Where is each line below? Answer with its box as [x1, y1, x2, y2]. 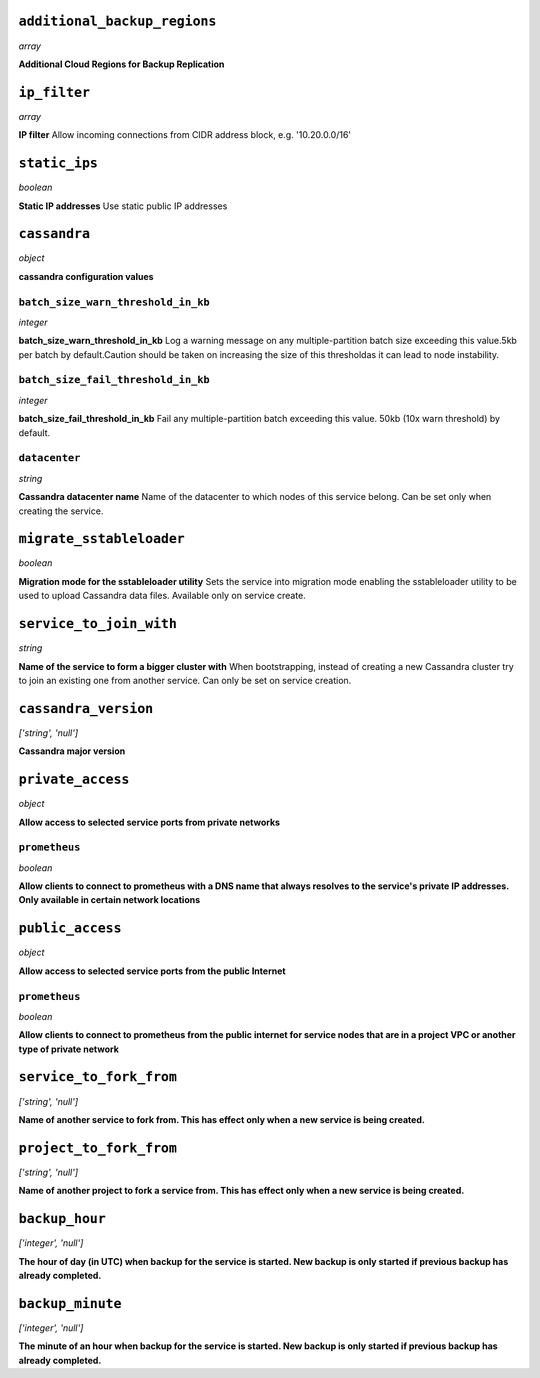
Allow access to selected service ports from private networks [18, 816, 280, 828]
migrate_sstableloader [18, 531, 185, 547]
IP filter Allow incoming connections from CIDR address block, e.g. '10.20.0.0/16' [18, 129, 352, 141]
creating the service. [18, 505, 104, 517]
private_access [18, 771, 130, 788]
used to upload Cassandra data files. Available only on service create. [18, 590, 307, 602]
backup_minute [18, 1295, 122, 1312]
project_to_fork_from [18, 1140, 177, 1156]
